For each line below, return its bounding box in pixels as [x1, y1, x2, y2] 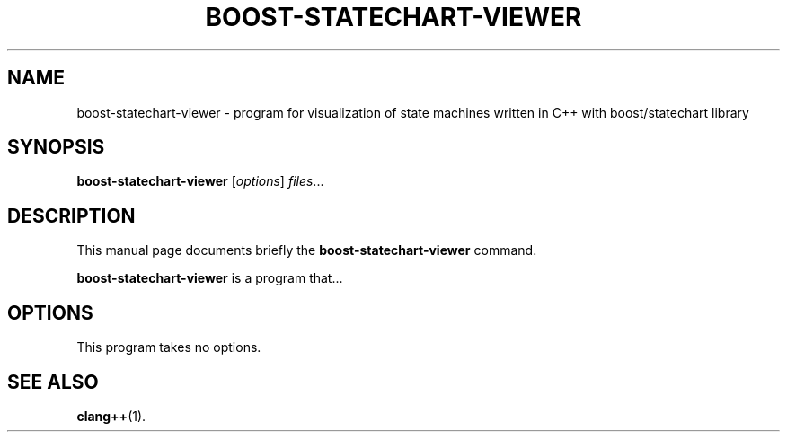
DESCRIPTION [7, 204, 136, 227]
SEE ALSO [7, 370, 99, 393]
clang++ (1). [76, 408, 146, 424]
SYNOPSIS [7, 136, 105, 159]
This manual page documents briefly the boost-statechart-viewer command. [76, 242, 537, 259]
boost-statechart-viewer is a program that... [76, 270, 343, 286]
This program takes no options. [76, 339, 261, 356]
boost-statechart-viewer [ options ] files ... [76, 173, 324, 189]
